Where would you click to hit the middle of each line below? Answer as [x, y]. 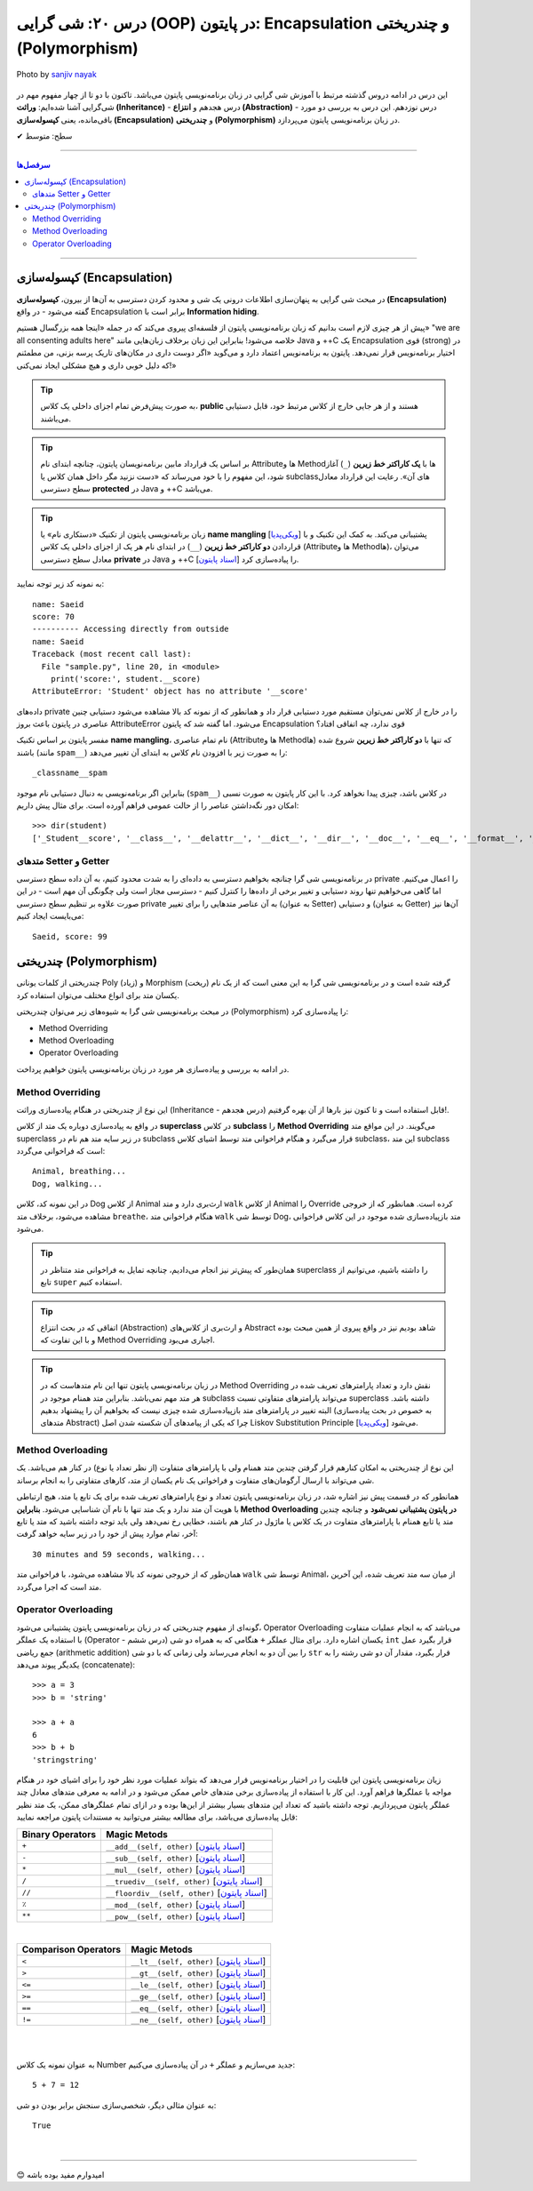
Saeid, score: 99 [70, 936]
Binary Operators [59, 1834]
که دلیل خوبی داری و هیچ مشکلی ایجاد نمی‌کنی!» [96, 365]
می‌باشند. [56, 419]
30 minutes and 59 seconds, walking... [119, 1554]
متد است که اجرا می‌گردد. [59, 1587]
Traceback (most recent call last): [112, 654]
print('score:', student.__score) [126, 679]
